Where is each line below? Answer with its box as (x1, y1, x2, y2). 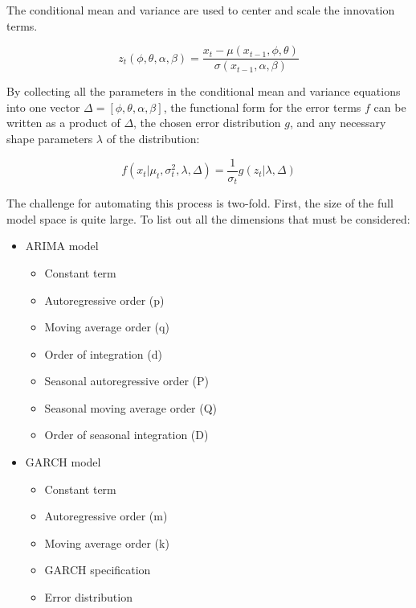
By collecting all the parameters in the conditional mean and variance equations (6, 83, 401, 100)
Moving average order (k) (44, 534, 169, 551)
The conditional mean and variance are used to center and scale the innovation (6, 2, 395, 18)
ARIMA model (25, 237, 99, 254)
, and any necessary (289, 114, 386, 131)
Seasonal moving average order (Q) (44, 399, 218, 416)
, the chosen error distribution (133, 114, 281, 131)
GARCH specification (44, 561, 151, 578)
